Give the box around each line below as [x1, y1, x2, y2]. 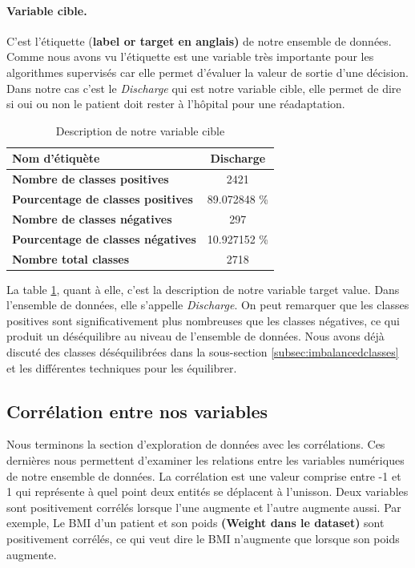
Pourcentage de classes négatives [12, 230, 196, 247]
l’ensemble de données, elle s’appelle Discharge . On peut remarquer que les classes [6, 296, 409, 313]
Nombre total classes [12, 250, 130, 267]
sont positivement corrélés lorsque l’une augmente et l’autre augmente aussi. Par [6, 498, 401, 515]
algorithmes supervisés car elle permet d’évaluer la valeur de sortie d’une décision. [6, 63, 409, 80]
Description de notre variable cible [55, 122, 225, 139]
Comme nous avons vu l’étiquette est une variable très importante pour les [6, 48, 374, 65]
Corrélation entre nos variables [6, 398, 268, 423]
